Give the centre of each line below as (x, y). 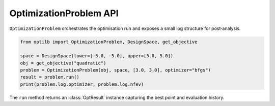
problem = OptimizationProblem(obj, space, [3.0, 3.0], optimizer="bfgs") (116, 70)
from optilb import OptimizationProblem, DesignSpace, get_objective (109, 42)
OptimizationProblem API (64, 13)
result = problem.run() (50, 77)
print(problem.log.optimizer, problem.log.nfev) (82, 84)
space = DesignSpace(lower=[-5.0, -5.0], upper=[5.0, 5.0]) (97, 56)
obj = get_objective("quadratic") (63, 63)
